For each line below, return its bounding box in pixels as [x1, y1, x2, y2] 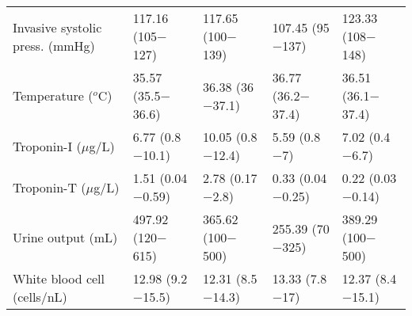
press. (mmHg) [13, 36, 95, 55]
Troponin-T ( [13, 177, 86, 196]
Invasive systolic [13, 17, 102, 36]
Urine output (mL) [13, 228, 118, 246]
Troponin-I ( [13, 136, 82, 155]
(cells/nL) [13, 287, 67, 306]
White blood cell [13, 269, 105, 287]
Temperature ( [13, 86, 93, 105]
